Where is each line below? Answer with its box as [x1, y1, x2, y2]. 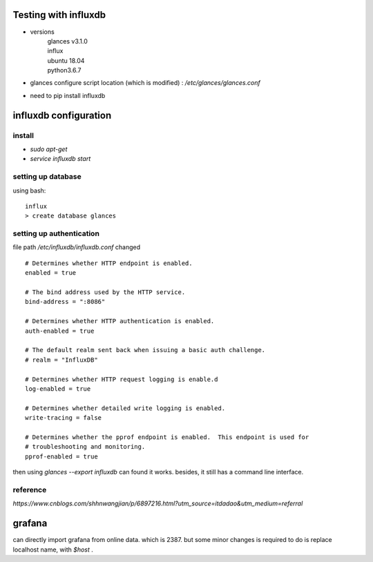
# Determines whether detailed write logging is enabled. [25, 404, 226, 412]
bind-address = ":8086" [25, 298, 106, 306]
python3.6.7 [47, 66, 82, 75]
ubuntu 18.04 [47, 56, 85, 65]
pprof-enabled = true [25, 452, 98, 461]
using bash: [12, 186, 46, 195]
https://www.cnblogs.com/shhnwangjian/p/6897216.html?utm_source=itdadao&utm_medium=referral [12, 499, 303, 507]
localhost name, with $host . [12, 545, 93, 554]
